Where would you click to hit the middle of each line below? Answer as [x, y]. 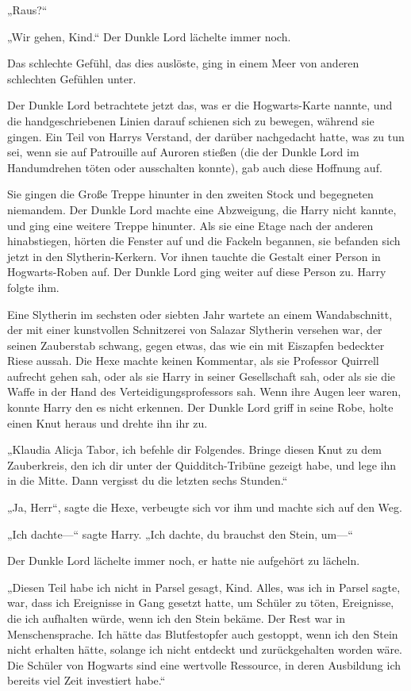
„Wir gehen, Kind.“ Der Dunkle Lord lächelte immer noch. [149, 36]
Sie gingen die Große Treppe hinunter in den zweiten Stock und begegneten [190, 194]
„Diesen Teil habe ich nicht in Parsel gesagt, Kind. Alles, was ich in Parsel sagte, [204, 587]
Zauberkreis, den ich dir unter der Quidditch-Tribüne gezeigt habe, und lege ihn [202, 465]
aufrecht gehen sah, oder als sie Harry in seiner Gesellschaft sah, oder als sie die [202, 376]
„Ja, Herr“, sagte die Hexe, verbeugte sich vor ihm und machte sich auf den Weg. [205, 507]
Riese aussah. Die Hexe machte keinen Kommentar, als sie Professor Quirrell [193, 361]
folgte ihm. [33, 287]
